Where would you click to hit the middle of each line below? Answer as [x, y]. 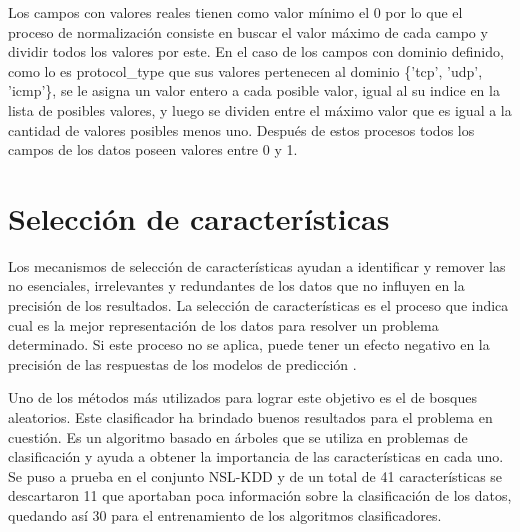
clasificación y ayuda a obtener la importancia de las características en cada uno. [256, 456]
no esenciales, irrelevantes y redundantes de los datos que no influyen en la [236, 285]
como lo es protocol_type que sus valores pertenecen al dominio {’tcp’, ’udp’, [245, 70]
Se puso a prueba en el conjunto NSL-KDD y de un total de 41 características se [255, 475]
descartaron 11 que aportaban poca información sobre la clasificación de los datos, [260, 495]
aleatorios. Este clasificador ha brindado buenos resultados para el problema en [250, 417]
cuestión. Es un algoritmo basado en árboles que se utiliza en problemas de [238, 436]
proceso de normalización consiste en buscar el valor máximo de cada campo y [248, 31]
